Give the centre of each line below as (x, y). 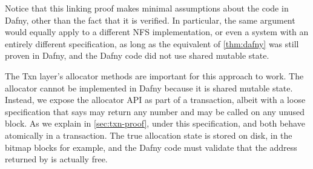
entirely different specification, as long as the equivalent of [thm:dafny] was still (152, 43)
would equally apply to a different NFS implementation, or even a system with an (157, 32)
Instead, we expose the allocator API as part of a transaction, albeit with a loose (155, 100)
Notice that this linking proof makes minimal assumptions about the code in (147, 8)
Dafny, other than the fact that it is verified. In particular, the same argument (150, 20)
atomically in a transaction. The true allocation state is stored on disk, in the (149, 135)
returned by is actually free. (56, 159)
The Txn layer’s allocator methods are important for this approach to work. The (154, 75)
